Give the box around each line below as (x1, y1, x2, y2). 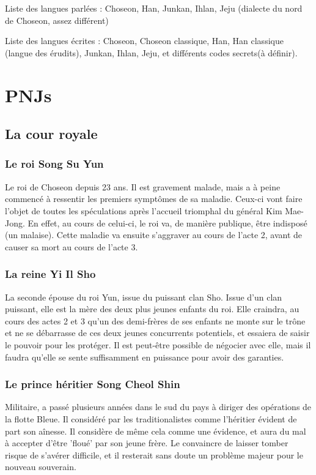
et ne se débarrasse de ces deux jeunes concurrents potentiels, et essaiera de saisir (5, 326, 310, 339)
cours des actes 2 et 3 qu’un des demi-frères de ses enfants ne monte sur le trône (5, 314, 306, 327)
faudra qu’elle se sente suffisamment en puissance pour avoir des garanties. (5, 350, 284, 363)
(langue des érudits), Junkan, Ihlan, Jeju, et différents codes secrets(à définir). (5, 46, 298, 59)
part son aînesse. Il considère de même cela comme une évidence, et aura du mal (5, 424, 306, 437)
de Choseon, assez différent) (5, 13, 109, 26)
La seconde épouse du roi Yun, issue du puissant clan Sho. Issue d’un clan (5, 290, 282, 303)
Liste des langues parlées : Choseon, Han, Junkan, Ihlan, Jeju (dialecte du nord (5, 2, 303, 14)
